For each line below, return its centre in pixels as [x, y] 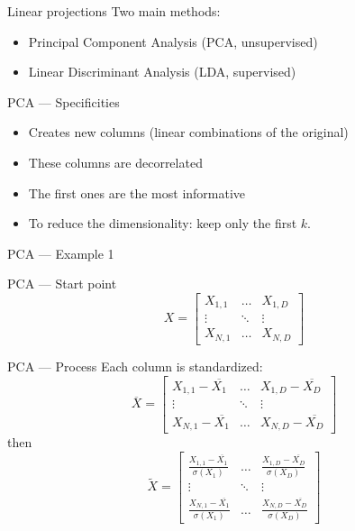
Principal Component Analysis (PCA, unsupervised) [173, 41]
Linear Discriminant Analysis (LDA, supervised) [162, 72]
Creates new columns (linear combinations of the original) [188, 132]
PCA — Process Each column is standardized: [135, 366]
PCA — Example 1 [61, 253]
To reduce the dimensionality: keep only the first [163, 223]
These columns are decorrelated [115, 162]
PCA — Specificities [64, 101]
